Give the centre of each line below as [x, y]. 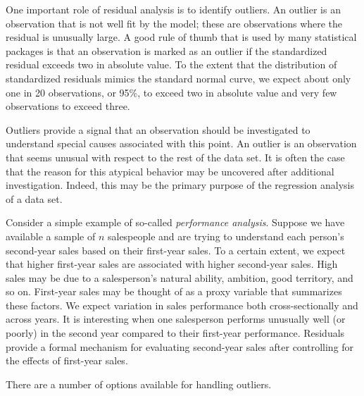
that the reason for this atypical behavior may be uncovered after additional [170, 171]
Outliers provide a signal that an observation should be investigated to [158, 129]
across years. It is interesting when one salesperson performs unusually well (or [176, 319]
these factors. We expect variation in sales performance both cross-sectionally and [182, 305]
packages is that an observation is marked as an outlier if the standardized [167, 50]
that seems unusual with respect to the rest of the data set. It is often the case [175, 157]
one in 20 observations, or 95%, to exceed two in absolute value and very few [171, 92]
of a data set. [34, 198]
